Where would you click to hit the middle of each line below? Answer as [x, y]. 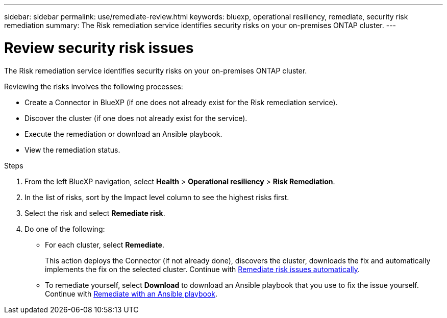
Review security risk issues [99, 48]
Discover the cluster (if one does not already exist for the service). [136, 118]
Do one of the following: [65, 229]
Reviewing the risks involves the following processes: [94, 86]
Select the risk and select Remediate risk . [95, 213]
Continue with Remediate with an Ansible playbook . [131, 293]
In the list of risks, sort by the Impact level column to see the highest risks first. [157, 197]
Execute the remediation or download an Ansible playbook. [123, 134]
